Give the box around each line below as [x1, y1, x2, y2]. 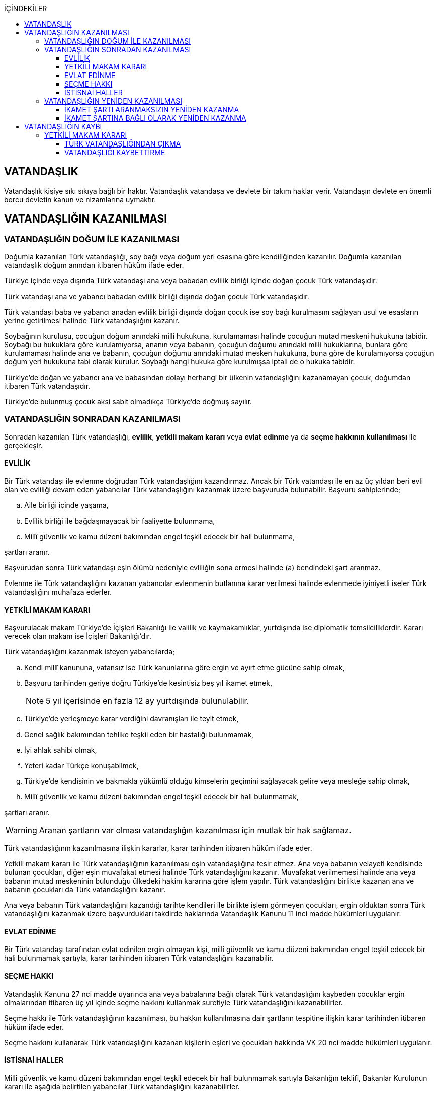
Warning [6, 825, 37, 836]
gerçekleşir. [4, 441, 43, 450]
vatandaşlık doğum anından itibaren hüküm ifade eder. [4, 261, 184, 270]
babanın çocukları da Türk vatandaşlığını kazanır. [4, 885, 166, 894]
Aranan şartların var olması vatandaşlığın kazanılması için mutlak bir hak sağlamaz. [39, 825, 352, 836]
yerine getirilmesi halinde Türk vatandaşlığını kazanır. [4, 316, 180, 325]
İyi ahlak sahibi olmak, [24, 746, 97, 755]
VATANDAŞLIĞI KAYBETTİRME [64, 148, 165, 157]
